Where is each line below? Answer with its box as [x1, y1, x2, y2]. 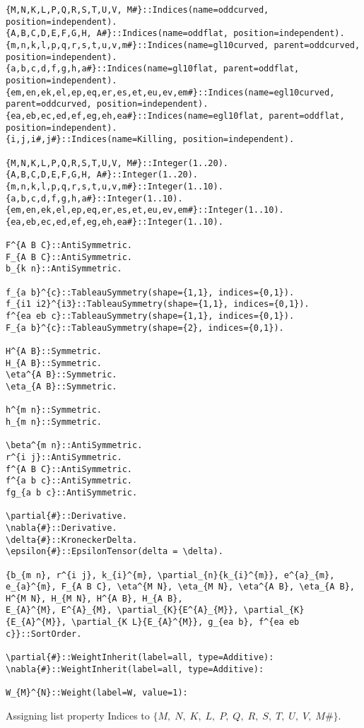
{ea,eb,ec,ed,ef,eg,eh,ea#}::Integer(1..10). [6, 216, 223, 227]
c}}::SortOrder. [6, 628, 82, 639]
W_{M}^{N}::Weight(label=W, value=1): [6, 688, 188, 698]
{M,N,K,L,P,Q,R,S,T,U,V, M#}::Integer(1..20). [6, 158, 228, 168]
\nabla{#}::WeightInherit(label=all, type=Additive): [6, 664, 264, 674]
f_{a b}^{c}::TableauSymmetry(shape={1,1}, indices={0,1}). [6, 287, 295, 298]
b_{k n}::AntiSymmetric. [6, 264, 122, 274]
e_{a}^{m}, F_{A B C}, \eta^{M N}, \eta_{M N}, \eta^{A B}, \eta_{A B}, [6, 582, 355, 592]
